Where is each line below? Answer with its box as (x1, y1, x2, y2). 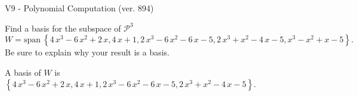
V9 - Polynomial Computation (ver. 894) (5, 2, 154, 14)
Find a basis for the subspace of (5, 21, 121, 34)
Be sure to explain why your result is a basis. (5, 46, 170, 58)
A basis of (5, 66, 41, 78)
